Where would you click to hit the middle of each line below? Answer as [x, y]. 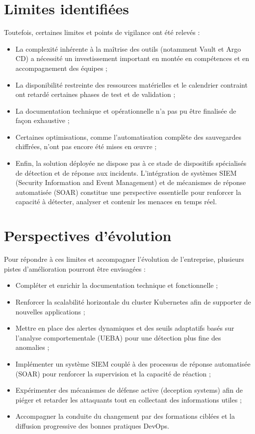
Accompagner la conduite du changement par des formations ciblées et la [125, 416]
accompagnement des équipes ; [61, 68]
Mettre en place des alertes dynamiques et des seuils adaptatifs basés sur [125, 328]
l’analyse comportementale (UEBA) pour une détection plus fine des [118, 337]
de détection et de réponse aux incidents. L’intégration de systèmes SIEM [126, 172]
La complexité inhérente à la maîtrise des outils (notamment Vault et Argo [128, 48]
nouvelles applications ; [50, 311]
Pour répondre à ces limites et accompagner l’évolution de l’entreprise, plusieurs [124, 259]
